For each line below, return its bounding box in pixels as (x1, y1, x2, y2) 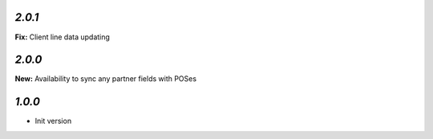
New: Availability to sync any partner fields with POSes (14, 74, 196, 84)
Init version (34, 117, 72, 126)
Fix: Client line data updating (14, 32, 110, 42)
